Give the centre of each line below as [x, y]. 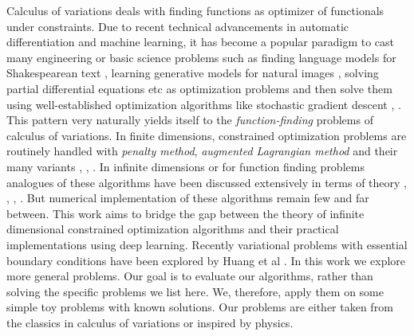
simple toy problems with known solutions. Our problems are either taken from [200, 307]
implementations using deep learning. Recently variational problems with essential [207, 244]
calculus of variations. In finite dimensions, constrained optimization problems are [207, 135]
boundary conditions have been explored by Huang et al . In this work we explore [206, 260]
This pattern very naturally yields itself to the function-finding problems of [190, 120]
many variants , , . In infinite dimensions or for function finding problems [185, 166]
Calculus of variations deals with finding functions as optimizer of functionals [195, 10]
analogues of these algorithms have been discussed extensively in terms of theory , [207, 182]
